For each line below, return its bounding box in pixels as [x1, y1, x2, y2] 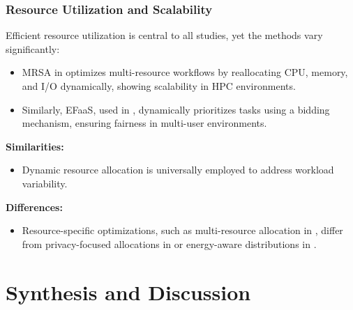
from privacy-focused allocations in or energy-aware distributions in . [22, 236, 317, 251]
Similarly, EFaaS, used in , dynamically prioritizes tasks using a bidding [22, 102, 330, 116]
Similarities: [6, 139, 64, 153]
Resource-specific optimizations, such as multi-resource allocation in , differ [22, 223, 343, 238]
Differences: [6, 199, 63, 214]
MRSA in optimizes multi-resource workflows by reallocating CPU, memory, [22, 65, 348, 79]
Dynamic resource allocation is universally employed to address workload [22, 162, 334, 177]
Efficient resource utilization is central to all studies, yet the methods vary [6, 28, 323, 42]
